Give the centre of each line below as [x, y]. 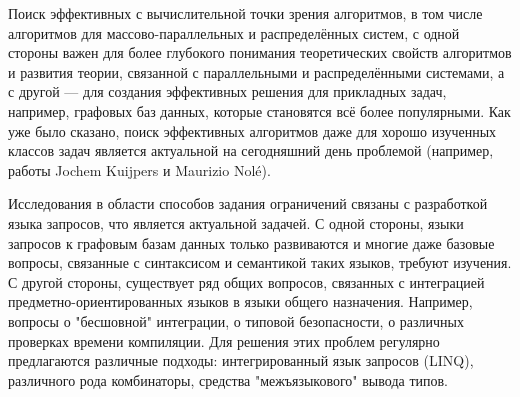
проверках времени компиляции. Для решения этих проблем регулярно [224, 340]
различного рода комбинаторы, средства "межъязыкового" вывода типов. [228, 379]
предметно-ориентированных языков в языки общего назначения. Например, [240, 301]
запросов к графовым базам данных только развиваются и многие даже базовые [251, 242]
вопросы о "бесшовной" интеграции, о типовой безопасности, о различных [236, 320]
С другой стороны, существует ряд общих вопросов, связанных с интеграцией [246, 281]
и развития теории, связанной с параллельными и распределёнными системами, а [256, 71]
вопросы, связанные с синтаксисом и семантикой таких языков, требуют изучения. [260, 262]
